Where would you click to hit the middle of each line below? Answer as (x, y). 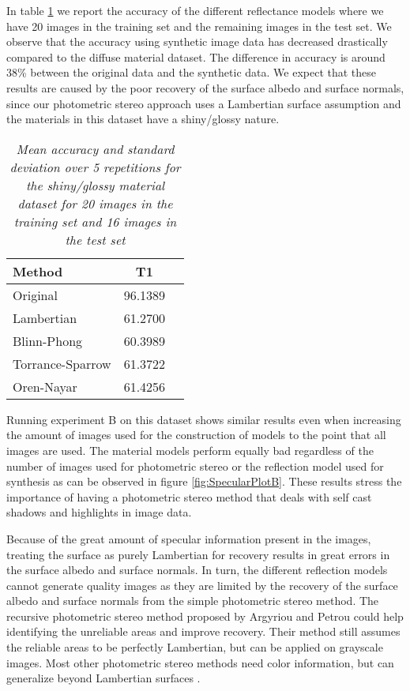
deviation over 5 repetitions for (95, 167)
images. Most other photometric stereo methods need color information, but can (200, 662)
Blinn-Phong (48, 340)
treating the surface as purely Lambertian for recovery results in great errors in (198, 554)
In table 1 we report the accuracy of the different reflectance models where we (195, 10)
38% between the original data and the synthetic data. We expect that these (192, 72)
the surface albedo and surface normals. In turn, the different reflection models (197, 570)
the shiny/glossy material (95, 185)
